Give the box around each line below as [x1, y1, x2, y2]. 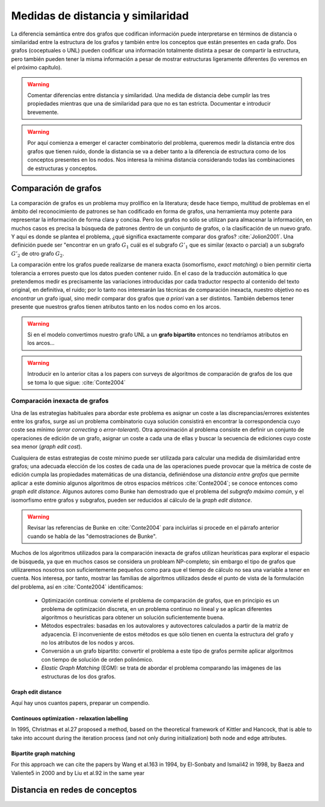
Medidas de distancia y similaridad [11, 9, 189, 22]
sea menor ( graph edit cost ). [11, 443, 82, 451]
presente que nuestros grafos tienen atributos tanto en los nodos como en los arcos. [11, 303, 221, 311]
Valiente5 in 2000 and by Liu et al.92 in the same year [11, 769, 144, 776]
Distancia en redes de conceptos [11, 785, 137, 796]
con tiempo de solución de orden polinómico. [41, 656, 153, 663]
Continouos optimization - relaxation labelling [11, 715, 129, 722]
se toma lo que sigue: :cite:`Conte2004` [27, 379, 126, 386]
